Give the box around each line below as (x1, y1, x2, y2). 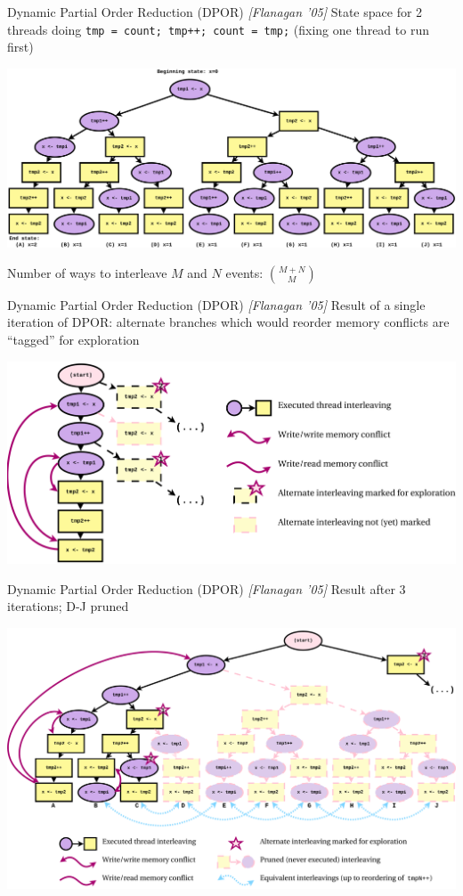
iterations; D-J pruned (7, 597, 129, 615)
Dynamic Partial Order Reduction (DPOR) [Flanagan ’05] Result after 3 (7, 579, 406, 598)
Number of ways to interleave (7, 263, 167, 281)
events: (225, 263, 264, 281)
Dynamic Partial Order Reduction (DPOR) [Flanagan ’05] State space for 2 (7, 3, 423, 20)
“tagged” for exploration (7, 330, 140, 348)
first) (7, 37, 34, 56)
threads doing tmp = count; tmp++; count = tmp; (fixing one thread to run (7, 20, 429, 38)
